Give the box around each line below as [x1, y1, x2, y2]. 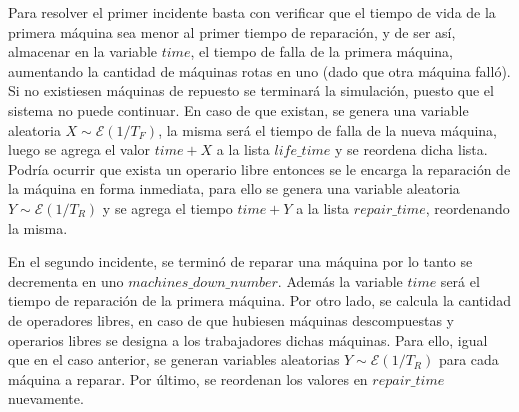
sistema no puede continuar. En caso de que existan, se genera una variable [8, 99, 469, 120]
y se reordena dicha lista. [334, 139, 488, 160]
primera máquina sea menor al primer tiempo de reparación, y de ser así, [8, 21, 456, 42]
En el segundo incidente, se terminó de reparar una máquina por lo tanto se [8, 251, 473, 272]
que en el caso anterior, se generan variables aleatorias [8, 349, 340, 370]
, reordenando [425, 197, 510, 218]
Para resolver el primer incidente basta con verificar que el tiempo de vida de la [8, 2, 496, 22]
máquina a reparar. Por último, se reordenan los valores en [8, 368, 368, 389]
